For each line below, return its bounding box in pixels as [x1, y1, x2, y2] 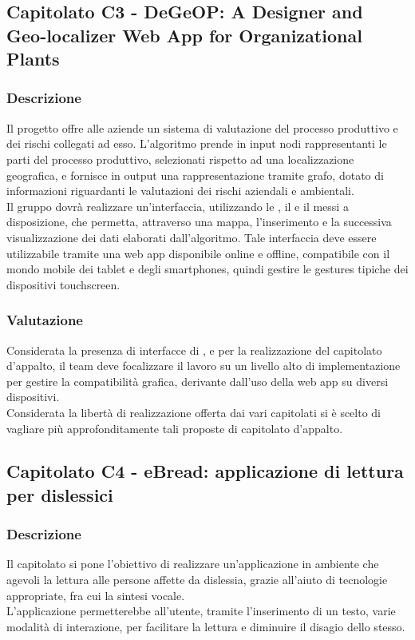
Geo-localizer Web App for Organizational [6, 22, 362, 47]
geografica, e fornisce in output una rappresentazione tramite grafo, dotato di [6, 166, 384, 183]
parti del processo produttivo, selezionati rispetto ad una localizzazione [6, 150, 354, 167]
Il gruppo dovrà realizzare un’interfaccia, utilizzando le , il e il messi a [6, 197, 349, 214]
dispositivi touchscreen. [6, 276, 121, 292]
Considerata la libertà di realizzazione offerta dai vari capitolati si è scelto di [6, 403, 381, 420]
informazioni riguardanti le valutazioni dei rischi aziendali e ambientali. [6, 182, 354, 199]
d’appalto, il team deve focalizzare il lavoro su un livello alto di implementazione [6, 357, 401, 374]
